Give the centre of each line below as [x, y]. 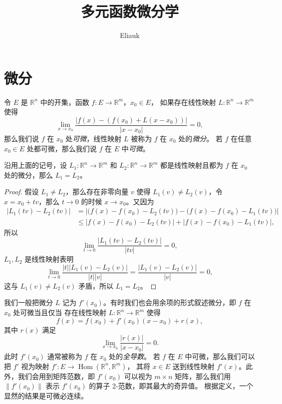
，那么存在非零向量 [97, 192]
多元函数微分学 [130, 11]
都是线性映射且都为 [192, 165]
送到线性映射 [193, 366]
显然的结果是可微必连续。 [46, 396]
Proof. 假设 [21, 192]
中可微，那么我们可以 [220, 356]
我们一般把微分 [28, 302]
